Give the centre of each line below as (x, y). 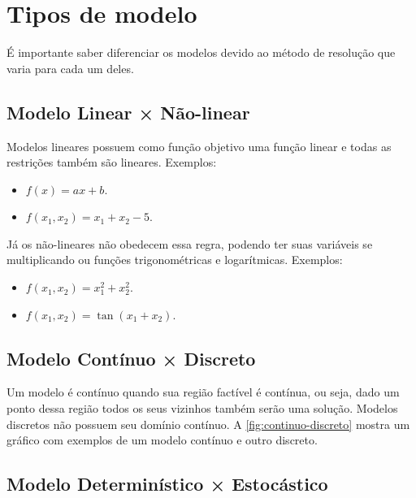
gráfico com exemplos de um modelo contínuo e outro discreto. (162, 440)
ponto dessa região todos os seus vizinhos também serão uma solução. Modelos (202, 408)
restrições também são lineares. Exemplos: (112, 162)
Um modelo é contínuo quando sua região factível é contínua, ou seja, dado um (203, 392)
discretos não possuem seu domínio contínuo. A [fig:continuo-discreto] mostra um (208, 424)
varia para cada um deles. (70, 68)
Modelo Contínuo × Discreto (131, 358)
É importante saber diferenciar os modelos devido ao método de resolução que (201, 52)
